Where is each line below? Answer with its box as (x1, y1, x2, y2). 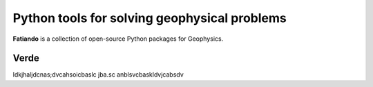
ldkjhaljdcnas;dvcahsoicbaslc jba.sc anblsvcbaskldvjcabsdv (12, 70, 184, 79)
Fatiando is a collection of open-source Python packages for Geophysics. (12, 35, 224, 43)
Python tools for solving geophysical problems (12, 10, 287, 26)
